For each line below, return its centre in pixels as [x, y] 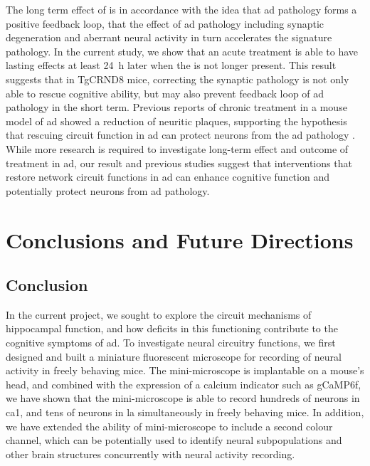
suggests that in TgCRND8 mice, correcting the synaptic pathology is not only [178, 79]
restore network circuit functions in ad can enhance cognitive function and [168, 177]
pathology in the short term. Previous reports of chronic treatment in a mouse [176, 107]
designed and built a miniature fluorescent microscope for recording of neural [174, 356]
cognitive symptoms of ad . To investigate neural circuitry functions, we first [171, 343]
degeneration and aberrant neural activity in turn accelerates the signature [169, 37]
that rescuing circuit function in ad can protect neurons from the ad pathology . [180, 135]
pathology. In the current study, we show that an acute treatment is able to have [182, 51]
